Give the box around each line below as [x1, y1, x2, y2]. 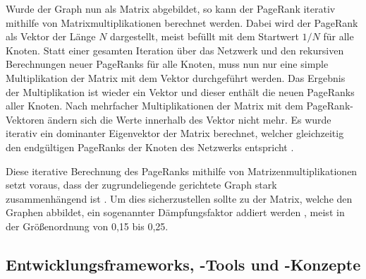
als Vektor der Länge [6, 29, 96, 44]
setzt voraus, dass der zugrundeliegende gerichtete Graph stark [6, 177, 277, 192]
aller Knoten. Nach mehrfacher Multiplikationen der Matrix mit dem [6, 98, 303, 113]
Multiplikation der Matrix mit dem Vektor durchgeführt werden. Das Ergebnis [6, 70, 346, 85]
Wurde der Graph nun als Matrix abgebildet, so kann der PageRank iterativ [6, 1, 336, 16]
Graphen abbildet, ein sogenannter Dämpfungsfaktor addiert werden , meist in [6, 205, 345, 220]
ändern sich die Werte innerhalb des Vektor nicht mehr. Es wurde [47, 112, 331, 126]
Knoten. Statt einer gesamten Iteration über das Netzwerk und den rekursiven [6, 42, 344, 57]
